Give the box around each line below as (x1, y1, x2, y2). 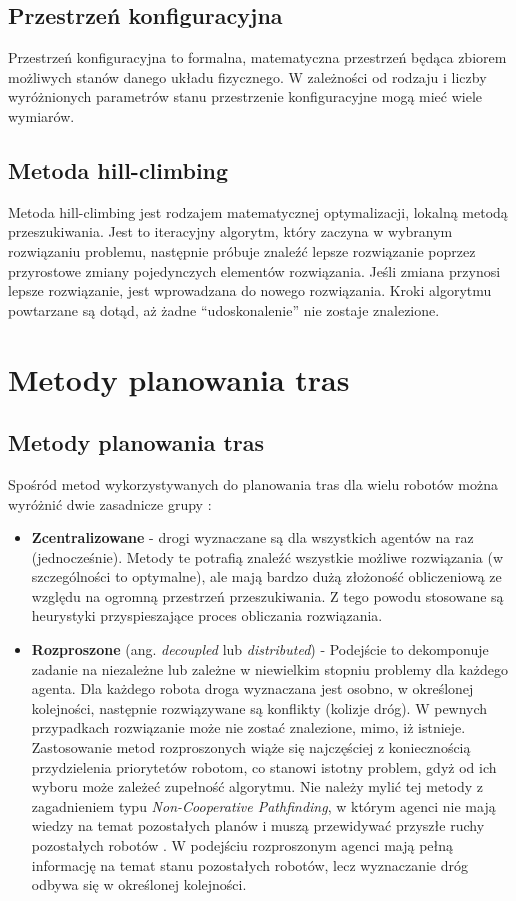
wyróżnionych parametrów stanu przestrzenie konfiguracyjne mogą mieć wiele (8, 86, 483, 107)
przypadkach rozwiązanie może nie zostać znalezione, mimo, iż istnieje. (31, 717, 466, 738)
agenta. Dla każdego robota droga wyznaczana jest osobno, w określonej (31, 678, 474, 699)
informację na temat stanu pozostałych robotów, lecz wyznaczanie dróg (31, 854, 469, 875)
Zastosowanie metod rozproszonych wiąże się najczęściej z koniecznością (31, 737, 471, 758)
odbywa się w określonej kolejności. (31, 874, 247, 895)
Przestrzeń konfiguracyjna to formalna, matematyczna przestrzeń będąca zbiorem (8, 47, 507, 68)
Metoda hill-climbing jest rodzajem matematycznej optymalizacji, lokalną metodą (8, 201, 508, 222)
